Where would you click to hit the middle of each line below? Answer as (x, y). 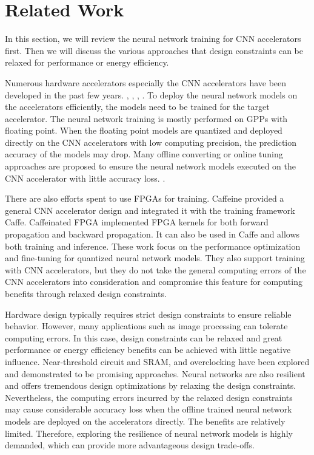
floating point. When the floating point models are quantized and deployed (144, 130)
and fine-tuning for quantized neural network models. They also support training (155, 258)
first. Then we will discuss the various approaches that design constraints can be (154, 50)
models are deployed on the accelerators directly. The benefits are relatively (145, 421)
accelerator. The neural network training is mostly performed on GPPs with (146, 118)
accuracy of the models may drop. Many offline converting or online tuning (144, 154)
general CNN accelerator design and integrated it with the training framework (150, 210)
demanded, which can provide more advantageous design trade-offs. (130, 445)
